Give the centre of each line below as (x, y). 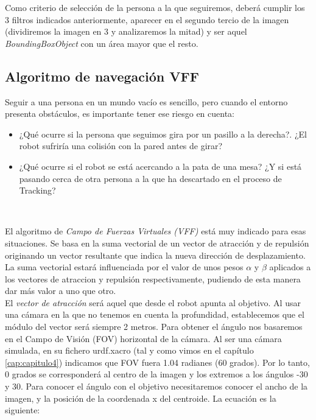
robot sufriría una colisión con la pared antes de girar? (121, 146)
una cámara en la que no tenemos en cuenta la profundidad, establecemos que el (155, 314)
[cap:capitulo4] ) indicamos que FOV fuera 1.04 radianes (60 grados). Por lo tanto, (157, 362)
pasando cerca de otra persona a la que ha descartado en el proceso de (150, 178)
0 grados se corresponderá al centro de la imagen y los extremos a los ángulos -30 (156, 374)
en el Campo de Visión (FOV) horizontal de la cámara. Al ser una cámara (143, 338)
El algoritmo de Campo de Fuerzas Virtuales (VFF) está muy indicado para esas (156, 231)
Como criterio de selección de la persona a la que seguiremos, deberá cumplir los (155, 7)
